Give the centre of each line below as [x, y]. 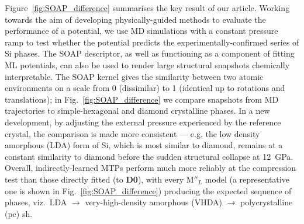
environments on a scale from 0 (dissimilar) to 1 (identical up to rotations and [145, 88]
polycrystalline [267, 202]
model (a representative [247, 179]
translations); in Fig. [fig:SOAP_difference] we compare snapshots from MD [142, 99]
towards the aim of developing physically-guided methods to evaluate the [135, 19]
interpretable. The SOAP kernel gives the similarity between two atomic [134, 76]
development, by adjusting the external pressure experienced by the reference [143, 122]
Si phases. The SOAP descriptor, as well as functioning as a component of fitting [150, 53]
